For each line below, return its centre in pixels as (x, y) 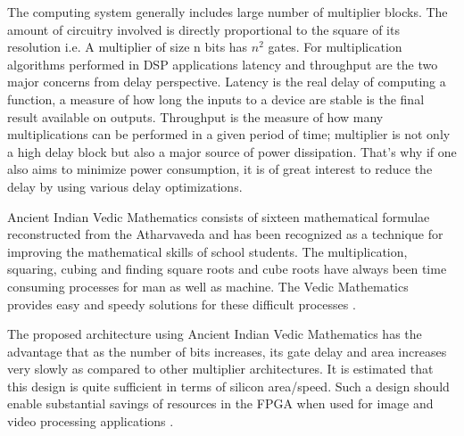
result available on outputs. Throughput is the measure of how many (195, 116)
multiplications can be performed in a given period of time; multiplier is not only (229, 134)
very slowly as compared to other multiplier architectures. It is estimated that (220, 369)
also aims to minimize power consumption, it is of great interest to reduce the (220, 169)
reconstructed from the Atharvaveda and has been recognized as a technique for (225, 234)
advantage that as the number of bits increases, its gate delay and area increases (227, 351)
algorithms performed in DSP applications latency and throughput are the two (223, 64)
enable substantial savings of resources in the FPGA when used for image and (220, 403)
